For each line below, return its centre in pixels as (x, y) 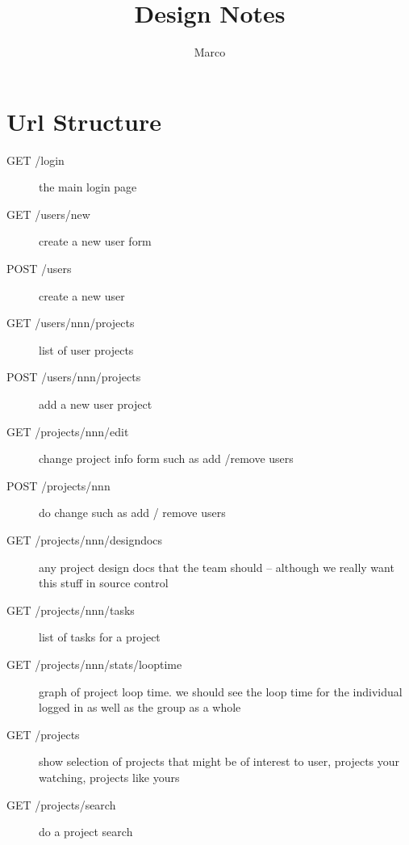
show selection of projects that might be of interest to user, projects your (219, 761)
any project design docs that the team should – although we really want (217, 567)
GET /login (35, 160)
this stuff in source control (104, 583)
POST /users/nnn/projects (74, 377)
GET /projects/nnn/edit (68, 431)
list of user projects (86, 349)
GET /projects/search (61, 804)
